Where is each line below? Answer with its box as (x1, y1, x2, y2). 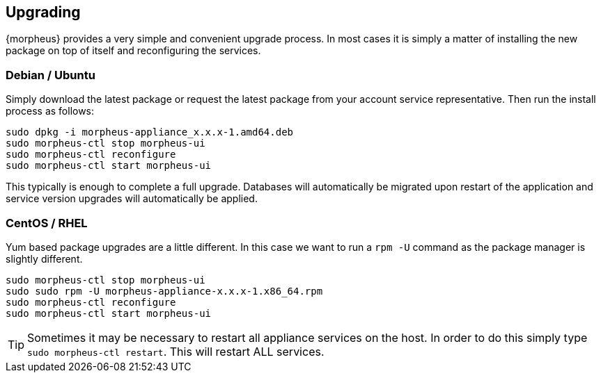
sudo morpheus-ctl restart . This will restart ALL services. (27, 344, 325, 359)
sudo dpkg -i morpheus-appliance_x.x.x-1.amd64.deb (6, 126, 294, 138)
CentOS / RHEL (6, 215, 88, 230)
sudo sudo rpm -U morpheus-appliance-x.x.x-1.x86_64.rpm (6, 285, 323, 297)
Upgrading (6, 3, 81, 21)
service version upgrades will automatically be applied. (6, 192, 258, 205)
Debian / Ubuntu (6, 67, 95, 82)
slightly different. (6, 252, 83, 265)
